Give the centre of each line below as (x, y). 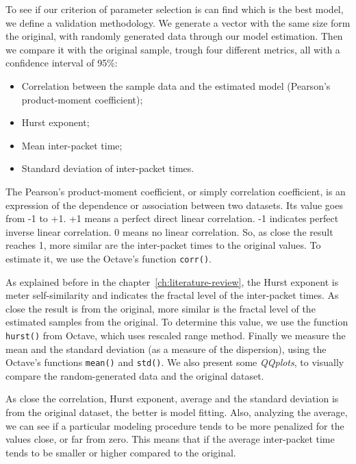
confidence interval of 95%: (62, 63)
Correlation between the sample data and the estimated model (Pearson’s (176, 85)
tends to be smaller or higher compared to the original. (121, 452)
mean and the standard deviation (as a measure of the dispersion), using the (166, 349)
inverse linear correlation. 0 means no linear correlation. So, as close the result (169, 231)
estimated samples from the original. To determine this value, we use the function (177, 322)
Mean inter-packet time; (72, 145)
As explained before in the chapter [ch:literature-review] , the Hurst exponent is (172, 281)
